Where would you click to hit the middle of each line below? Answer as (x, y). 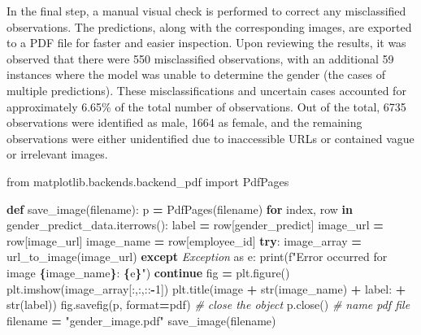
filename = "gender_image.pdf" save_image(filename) (141, 320)
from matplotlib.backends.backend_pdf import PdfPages (148, 181)
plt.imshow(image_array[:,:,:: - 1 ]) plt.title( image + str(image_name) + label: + (206, 288)
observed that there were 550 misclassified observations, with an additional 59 (200, 58)
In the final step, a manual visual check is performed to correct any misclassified (206, 11)
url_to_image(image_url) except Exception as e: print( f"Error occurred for (197, 257)
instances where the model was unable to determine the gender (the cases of (196, 74)
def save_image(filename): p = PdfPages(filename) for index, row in (180, 209)
